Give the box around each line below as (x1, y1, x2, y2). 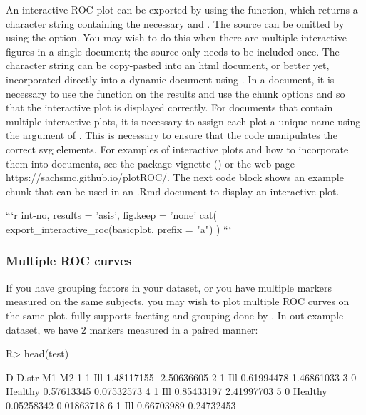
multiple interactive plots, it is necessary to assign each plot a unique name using (6, 113, 361, 128)
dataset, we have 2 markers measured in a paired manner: (6, 322, 258, 337)
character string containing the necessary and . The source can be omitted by (6, 16, 345, 31)
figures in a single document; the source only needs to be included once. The (6, 43, 340, 58)
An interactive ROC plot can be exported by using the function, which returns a (6, 2, 358, 16)
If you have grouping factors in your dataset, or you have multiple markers (6, 280, 332, 294)
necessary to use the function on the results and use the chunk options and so (6, 86, 345, 101)
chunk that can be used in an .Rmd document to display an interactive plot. (6, 183, 340, 198)
